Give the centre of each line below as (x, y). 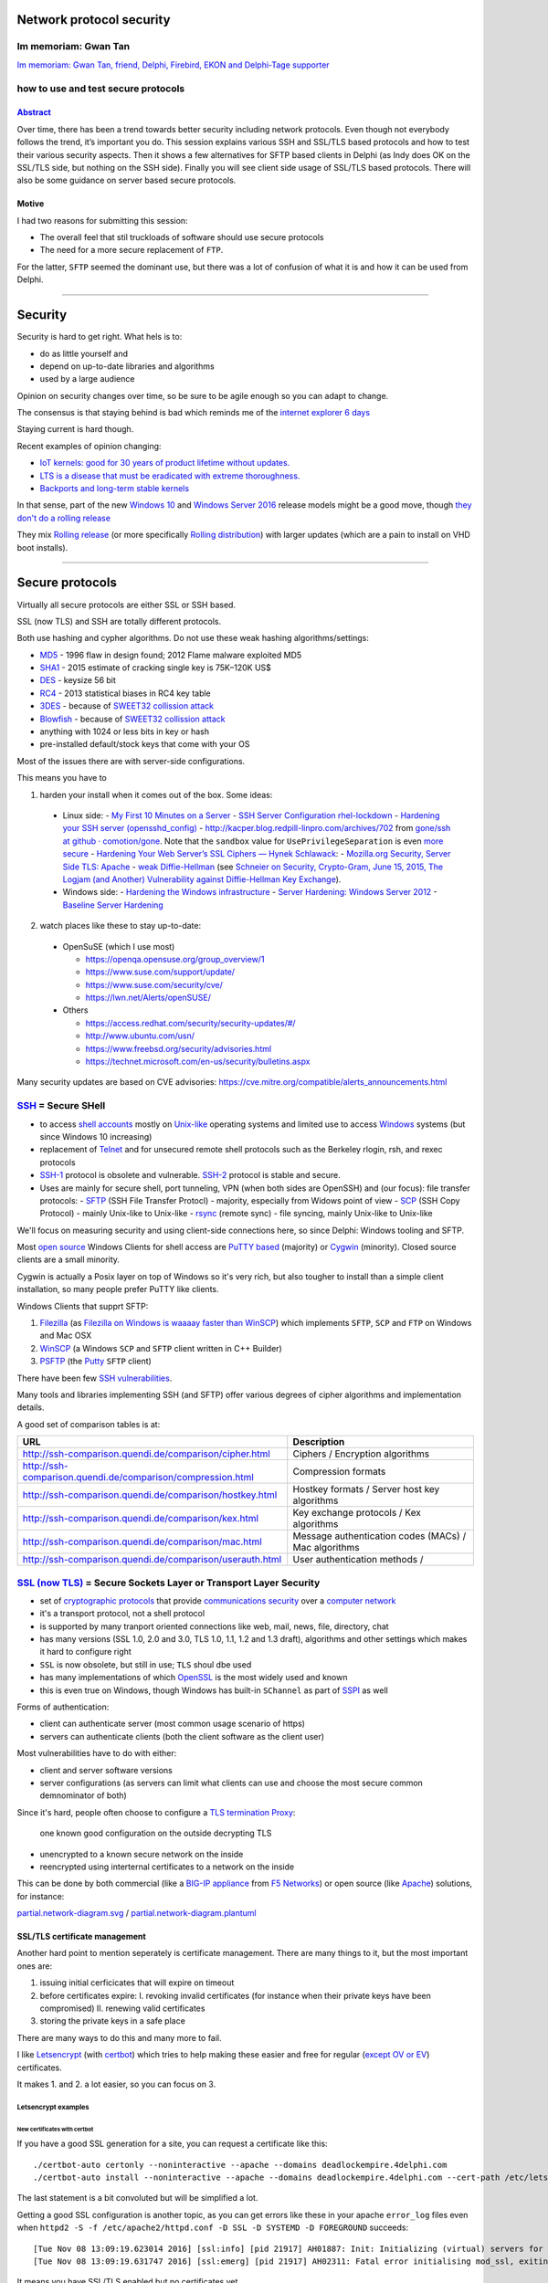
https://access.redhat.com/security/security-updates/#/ (190, 1023)
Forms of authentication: (63, 1707)
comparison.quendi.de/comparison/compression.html (138, 1478)
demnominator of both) (83, 1795)
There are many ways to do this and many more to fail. (120, 2037)
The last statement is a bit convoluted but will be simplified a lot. (137, 2198)
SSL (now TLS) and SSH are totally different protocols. (119, 621)
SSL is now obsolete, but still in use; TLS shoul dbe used (146, 1664)
